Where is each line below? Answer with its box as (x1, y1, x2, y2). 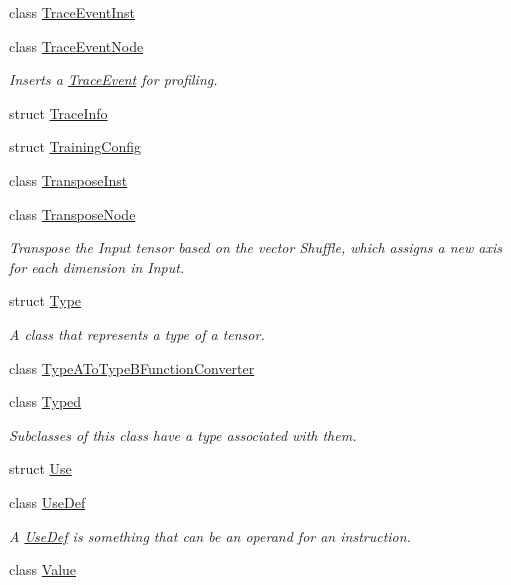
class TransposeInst (9, 169, 128, 190)
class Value (9, 559, 77, 580)
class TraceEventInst (9, 2, 136, 22)
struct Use (9, 458, 72, 479)
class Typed (9, 391, 82, 412)
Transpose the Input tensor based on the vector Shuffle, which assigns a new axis (9, 237, 502, 258)
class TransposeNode (9, 203, 136, 224)
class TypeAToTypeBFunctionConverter (9, 357, 255, 378)
